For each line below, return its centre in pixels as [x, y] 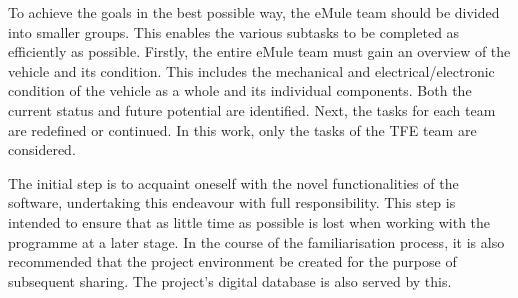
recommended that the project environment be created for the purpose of [232, 261]
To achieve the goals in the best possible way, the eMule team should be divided [254, 12]
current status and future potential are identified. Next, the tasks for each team [252, 109]
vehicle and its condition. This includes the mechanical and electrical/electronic [251, 70]
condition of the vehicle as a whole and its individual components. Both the [240, 90]
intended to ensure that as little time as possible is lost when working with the [249, 221]
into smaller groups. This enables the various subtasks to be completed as [234, 31]
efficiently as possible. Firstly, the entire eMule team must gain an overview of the [259, 51]
